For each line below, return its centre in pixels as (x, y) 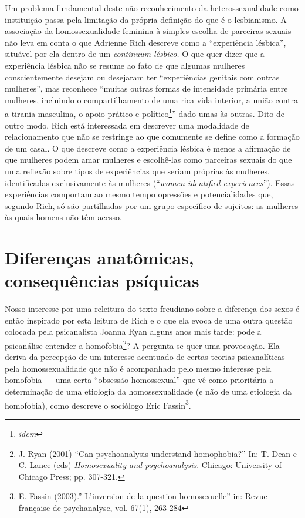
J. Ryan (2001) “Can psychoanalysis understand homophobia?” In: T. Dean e (158, 453)
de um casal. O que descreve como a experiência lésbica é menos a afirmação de (148, 148)
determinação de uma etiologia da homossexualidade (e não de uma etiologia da (148, 391)
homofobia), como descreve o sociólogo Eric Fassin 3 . (98, 404)
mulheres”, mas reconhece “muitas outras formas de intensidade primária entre (146, 88)
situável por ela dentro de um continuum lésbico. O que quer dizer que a (135, 54)
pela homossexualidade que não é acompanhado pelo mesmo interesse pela (138, 368)
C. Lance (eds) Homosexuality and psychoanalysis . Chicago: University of (150, 465)
